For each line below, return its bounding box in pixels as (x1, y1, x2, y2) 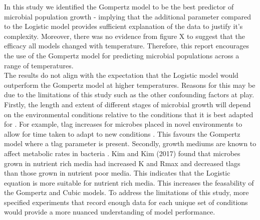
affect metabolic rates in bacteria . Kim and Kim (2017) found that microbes (4, 148, 240, 158)
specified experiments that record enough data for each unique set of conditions (4, 197, 248, 207)
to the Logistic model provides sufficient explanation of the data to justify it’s (4, 21, 243, 31)
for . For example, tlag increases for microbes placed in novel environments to (4, 119, 242, 129)
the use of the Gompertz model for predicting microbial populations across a (4, 50, 239, 60)
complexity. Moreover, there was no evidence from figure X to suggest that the (4, 30, 245, 41)
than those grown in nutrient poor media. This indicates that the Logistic (4, 168, 230, 178)
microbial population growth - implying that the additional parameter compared (4, 11, 251, 21)
